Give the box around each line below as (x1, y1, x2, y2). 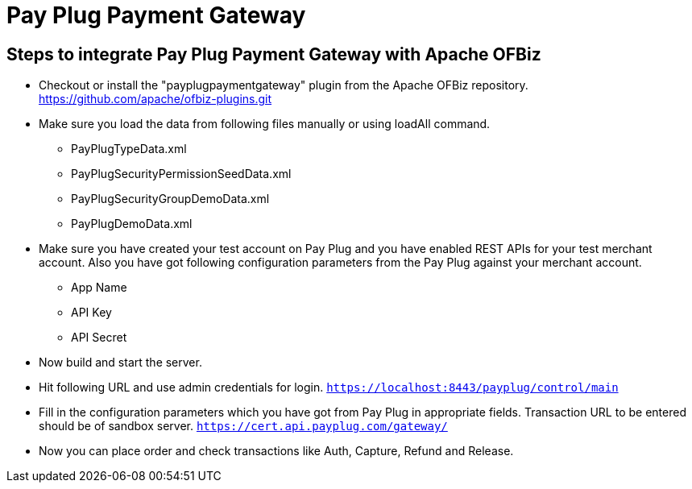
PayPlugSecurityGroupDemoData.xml (71, 192, 270, 206)
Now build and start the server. (39, 355, 202, 370)
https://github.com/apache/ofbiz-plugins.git (39, 92, 272, 106)
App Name (71, 280, 127, 295)
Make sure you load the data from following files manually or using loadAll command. (39, 117, 491, 131)
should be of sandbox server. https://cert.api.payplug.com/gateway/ (39, 419, 448, 433)
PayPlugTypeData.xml (71, 142, 187, 156)
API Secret (71, 330, 127, 345)
